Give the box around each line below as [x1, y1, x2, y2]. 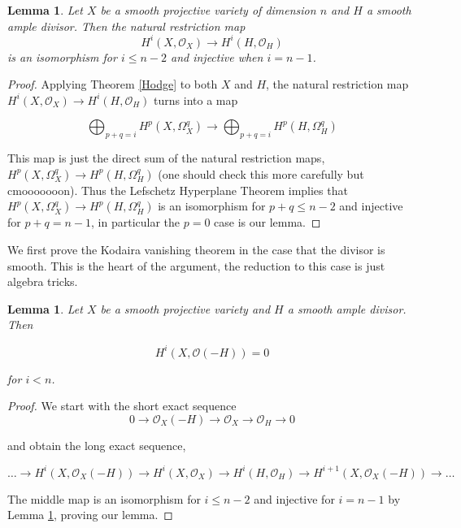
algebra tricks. [7, 273, 78, 290]
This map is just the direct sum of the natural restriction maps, [7, 149, 325, 167]
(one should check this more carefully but [158, 165, 364, 182]
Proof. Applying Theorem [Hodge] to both [7, 76, 218, 93]
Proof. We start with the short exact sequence [7, 397, 237, 414]
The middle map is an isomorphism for [7, 490, 201, 507]
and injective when [170, 48, 263, 65]
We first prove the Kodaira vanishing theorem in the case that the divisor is [7, 241, 385, 258]
